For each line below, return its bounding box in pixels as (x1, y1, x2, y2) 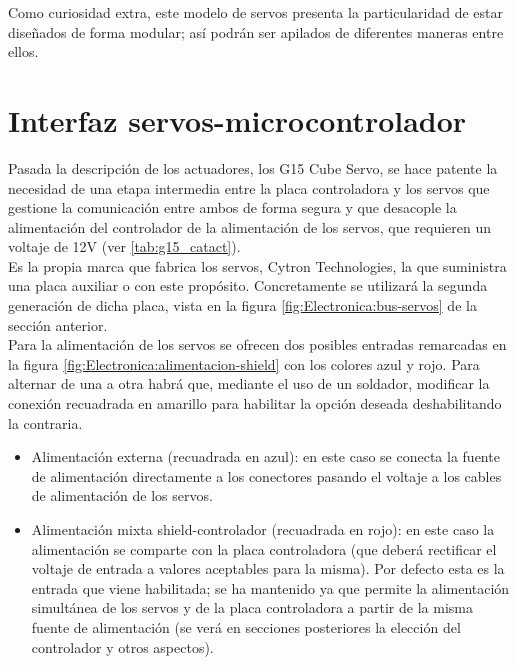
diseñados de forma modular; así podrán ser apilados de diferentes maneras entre (8, 21, 504, 42)
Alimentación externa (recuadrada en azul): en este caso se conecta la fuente (31, 446, 500, 467)
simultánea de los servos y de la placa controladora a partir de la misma (31, 597, 473, 618)
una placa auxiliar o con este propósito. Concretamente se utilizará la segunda (8, 275, 488, 296)
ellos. (8, 41, 39, 62)
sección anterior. (8, 314, 108, 335)
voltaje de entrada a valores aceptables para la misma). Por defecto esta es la (31, 558, 505, 579)
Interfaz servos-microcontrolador (8, 99, 467, 140)
